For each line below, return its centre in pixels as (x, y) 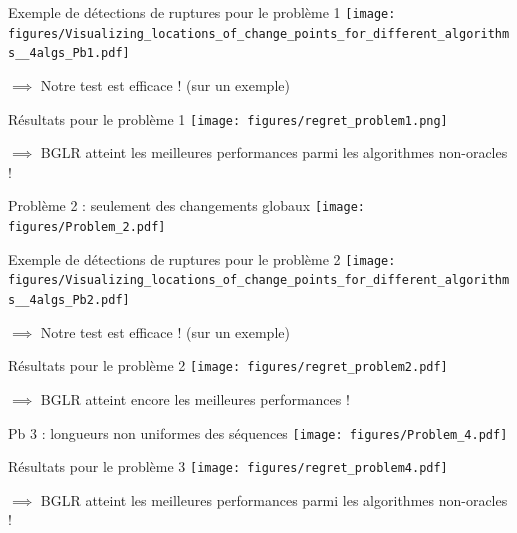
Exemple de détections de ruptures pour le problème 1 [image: (202, 12)
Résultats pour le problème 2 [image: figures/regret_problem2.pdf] (228, 365)
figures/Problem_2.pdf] (87, 227)
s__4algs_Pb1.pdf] (69, 53)
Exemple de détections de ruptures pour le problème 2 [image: (202, 258)
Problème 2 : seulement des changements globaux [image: (186, 205)
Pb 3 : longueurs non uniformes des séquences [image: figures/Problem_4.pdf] (258, 432)
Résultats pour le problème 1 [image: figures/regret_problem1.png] (228, 118)
